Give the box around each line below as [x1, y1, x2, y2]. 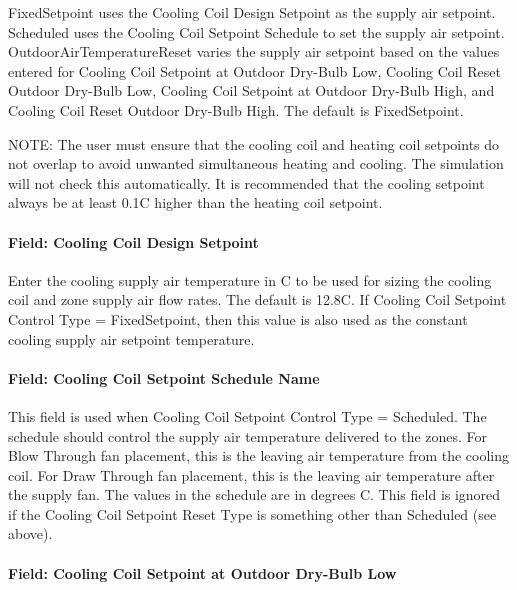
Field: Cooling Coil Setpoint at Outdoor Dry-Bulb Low [8, 562, 397, 583]
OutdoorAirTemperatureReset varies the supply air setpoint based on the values [8, 41, 500, 62]
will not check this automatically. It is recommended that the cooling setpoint [8, 172, 485, 193]
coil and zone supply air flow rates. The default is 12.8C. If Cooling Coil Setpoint [8, 289, 507, 310]
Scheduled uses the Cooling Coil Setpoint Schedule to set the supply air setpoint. [8, 21, 505, 42]
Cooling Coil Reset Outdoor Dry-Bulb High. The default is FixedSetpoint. [8, 99, 464, 120]
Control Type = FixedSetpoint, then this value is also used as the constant [8, 308, 468, 329]
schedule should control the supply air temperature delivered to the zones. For [8, 425, 488, 446]
